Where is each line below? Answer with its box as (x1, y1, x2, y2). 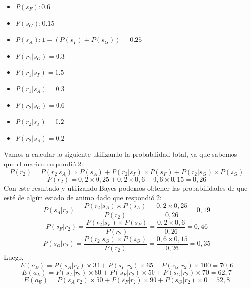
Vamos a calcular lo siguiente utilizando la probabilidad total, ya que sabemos (4, 149, 237, 159)
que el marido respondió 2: (4, 158, 83, 168)
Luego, (4, 251, 24, 262)
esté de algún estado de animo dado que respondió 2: (4, 192, 162, 203)
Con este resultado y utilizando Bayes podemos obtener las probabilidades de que (4, 183, 248, 193)
